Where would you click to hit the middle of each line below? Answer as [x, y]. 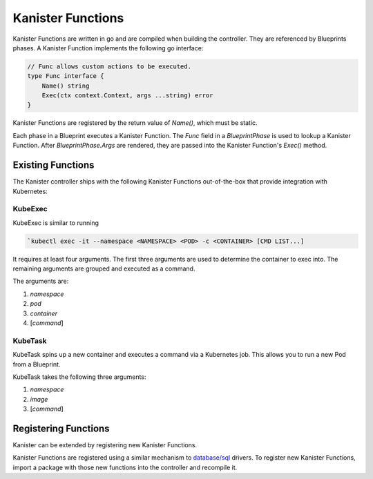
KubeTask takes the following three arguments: [79, 377]
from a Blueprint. [37, 364]
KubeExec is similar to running [56, 223]
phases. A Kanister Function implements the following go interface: [108, 48]
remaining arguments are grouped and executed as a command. [104, 268]
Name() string [66, 86]
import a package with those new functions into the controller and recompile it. [125, 467]
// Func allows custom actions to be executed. [109, 66]
